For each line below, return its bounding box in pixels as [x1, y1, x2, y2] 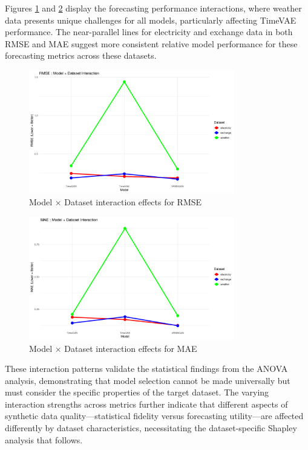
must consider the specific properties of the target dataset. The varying [5, 386, 269, 399]
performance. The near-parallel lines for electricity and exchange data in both [5, 25, 293, 38]
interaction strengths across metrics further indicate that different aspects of [5, 397, 288, 410]
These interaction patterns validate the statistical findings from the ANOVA [5, 362, 288, 375]
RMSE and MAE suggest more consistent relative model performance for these [5, 37, 298, 50]
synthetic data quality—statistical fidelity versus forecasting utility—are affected [5, 409, 304, 422]
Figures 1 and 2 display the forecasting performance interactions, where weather [5, 2, 302, 14]
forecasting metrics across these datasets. [5, 49, 157, 62]
